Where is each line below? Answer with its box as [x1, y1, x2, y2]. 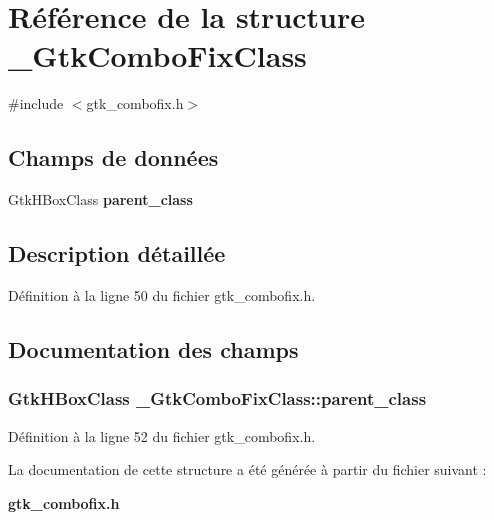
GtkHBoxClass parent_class [8, 189, 193, 210]
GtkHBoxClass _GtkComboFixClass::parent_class [8, 386, 427, 411]
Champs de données [8, 142, 219, 173]
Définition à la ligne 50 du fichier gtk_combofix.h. [8, 284, 316, 305]
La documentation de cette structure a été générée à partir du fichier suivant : [8, 459, 487, 480]
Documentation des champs [8, 333, 299, 364]
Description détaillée [8, 238, 226, 269]
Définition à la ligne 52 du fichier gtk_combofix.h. [8, 425, 316, 446]
